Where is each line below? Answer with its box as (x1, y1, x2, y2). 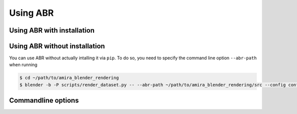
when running (9, 62, 38, 68)
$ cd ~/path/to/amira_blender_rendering (19, 75, 119, 81)
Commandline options (9, 96, 79, 105)
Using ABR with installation (9, 26, 95, 35)
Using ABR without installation (9, 42, 105, 50)
